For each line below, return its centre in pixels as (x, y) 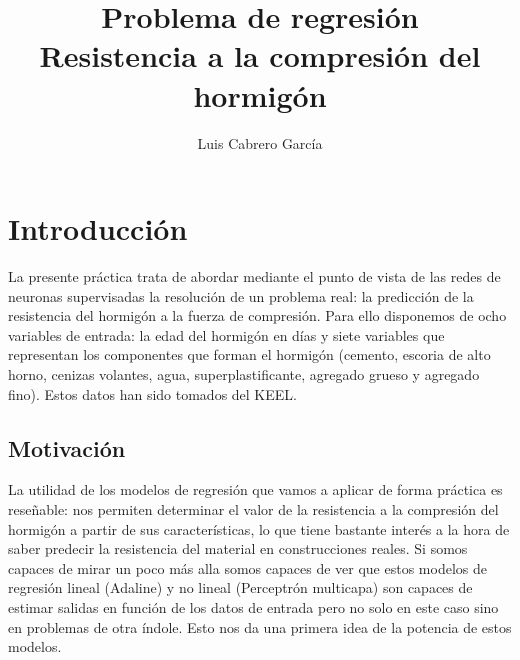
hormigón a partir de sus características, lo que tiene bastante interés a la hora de (259, 528)
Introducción (98, 228)
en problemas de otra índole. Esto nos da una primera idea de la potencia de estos (260, 626)
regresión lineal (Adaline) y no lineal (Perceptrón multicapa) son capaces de (240, 587)
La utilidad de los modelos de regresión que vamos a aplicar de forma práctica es (255, 489)
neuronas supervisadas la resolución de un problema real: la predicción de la (241, 295)
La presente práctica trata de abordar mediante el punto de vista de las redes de (254, 276)
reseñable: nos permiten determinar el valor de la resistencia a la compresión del (253, 508)
